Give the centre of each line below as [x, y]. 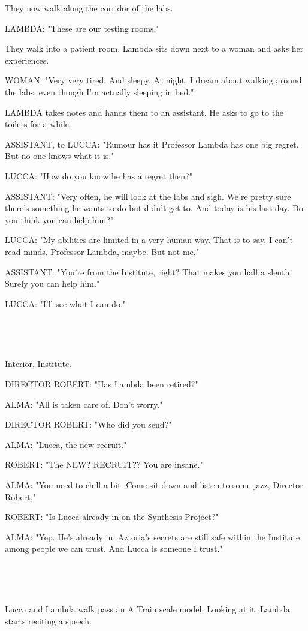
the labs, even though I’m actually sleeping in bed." [99, 91]
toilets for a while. [38, 124]
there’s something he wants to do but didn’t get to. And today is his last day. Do [154, 208]
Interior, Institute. [38, 364]
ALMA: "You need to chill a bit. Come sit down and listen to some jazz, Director [154, 485]
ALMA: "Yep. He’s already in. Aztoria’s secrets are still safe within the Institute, [154, 537]
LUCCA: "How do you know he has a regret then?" [99, 175]
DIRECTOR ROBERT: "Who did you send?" [88, 424]
